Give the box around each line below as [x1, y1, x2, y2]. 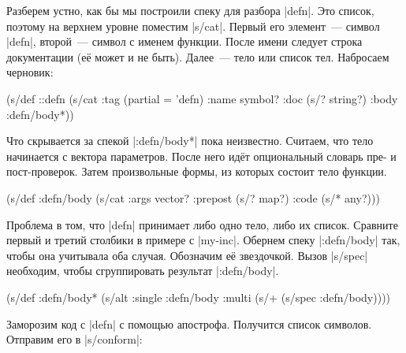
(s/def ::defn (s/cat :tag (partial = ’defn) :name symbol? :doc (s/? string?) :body [6, 90, 398, 106]
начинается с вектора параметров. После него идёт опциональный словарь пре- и [6, 147, 397, 164]
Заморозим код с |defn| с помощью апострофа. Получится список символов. [6, 315, 372, 332]
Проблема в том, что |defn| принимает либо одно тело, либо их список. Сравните [6, 216, 398, 232]
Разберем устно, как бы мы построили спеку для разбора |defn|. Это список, [6, 2, 374, 18]
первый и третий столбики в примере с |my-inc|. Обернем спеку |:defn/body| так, [6, 232, 400, 248]
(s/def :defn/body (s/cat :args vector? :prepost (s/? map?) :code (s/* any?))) [6, 189, 380, 206]
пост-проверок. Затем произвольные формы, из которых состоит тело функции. [6, 163, 387, 180]
